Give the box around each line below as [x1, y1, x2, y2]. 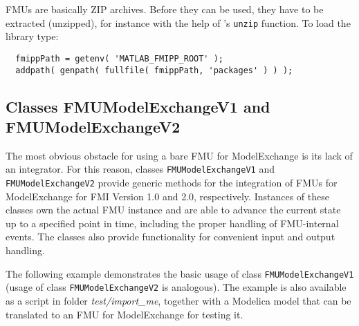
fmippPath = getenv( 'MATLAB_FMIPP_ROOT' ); [15, 53, 223, 64]
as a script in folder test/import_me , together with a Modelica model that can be [6, 293, 351, 307]
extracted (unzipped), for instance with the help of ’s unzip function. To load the [6, 15, 351, 30]
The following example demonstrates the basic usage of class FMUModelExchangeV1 [6, 266, 354, 280]
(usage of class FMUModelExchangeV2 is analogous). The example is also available [6, 280, 347, 294]
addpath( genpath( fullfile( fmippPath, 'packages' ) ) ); [15, 65, 293, 75]
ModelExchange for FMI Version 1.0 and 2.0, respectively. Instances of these [6, 189, 329, 203]
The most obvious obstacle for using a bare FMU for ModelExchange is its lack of [6, 148, 353, 162]
